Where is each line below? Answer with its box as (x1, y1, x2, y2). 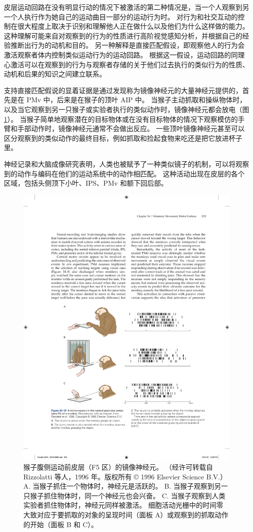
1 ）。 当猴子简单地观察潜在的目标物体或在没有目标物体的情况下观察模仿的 (4, 114, 238, 124)
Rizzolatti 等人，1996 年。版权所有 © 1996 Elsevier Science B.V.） (23, 471, 227, 481)
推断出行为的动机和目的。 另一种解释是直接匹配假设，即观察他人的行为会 (10, 40, 245, 50)
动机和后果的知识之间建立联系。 (4, 69, 106, 79)
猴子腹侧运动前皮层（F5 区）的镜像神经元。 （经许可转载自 (23, 462, 213, 472)
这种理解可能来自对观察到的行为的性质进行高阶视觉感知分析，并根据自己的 (4, 30, 242, 40)
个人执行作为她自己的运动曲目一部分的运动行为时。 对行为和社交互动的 (10, 11, 238, 21)
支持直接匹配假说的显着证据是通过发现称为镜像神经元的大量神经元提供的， (4, 85, 242, 95)
